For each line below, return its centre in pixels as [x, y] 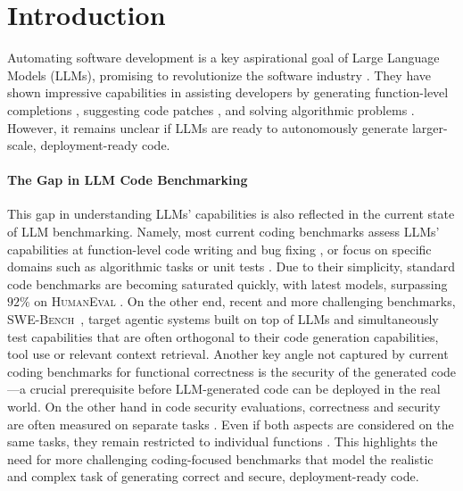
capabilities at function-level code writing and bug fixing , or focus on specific [219, 249]
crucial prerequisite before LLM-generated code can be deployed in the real [235, 389]
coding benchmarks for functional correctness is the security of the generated [217, 371]
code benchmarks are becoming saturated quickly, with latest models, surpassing [227, 283]
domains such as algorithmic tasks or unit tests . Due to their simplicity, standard [231, 266]
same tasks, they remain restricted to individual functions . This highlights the [223, 441]
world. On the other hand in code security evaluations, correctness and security [224, 407]
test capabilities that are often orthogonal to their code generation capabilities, [223, 336]
